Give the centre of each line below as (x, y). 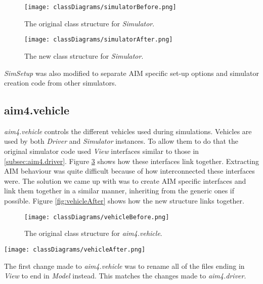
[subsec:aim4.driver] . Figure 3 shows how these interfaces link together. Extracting (131, 161)
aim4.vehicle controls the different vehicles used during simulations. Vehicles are (128, 131)
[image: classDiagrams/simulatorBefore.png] (100, 7)
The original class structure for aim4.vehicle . (93, 233)
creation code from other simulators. (60, 83)
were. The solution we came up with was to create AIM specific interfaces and (125, 180)
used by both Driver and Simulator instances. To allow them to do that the (121, 141)
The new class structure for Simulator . (84, 55)
